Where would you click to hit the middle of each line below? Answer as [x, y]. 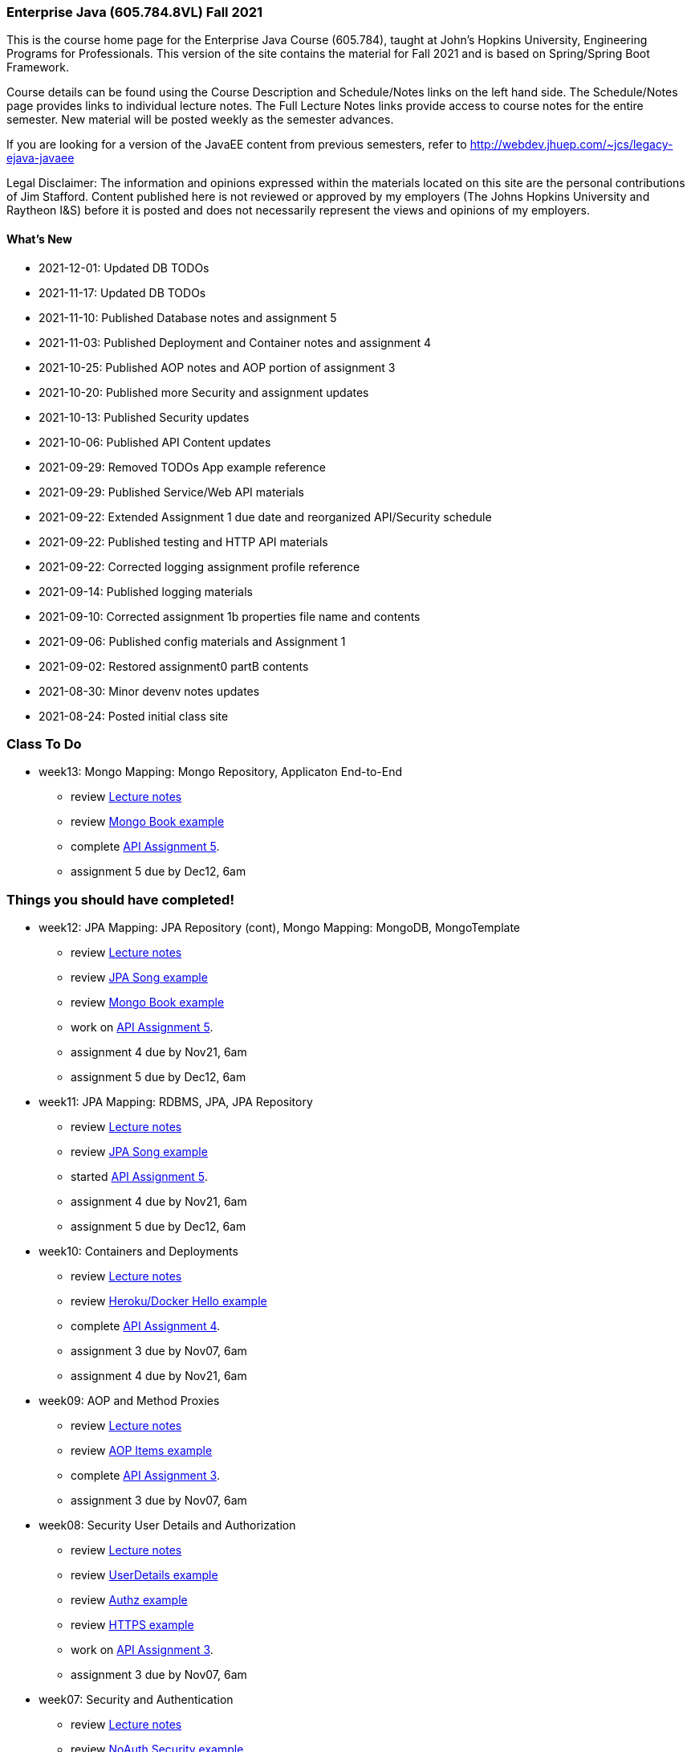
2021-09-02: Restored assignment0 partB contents [174, 666]
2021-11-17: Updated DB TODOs [122, 292]
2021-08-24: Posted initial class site [134, 716]
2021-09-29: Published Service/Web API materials [171, 492]
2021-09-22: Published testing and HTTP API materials [183, 541]
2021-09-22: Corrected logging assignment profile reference [199, 566]
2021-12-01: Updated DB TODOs [124, 267]
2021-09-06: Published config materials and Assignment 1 [192, 641]
